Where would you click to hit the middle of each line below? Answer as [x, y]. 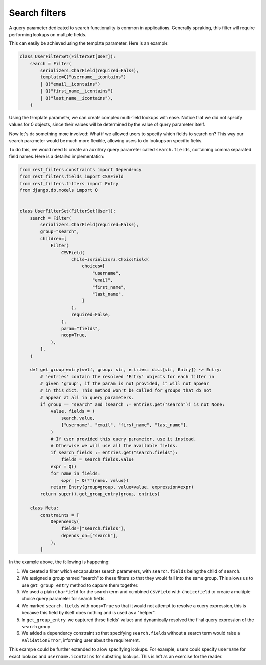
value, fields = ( [73, 411]
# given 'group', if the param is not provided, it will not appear [125, 384]
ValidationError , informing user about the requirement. [81, 640]
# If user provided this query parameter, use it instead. [123, 439]
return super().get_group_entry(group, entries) [100, 494]
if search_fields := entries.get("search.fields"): [114, 452]
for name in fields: [75, 473]
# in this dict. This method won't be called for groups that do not [126, 390]
